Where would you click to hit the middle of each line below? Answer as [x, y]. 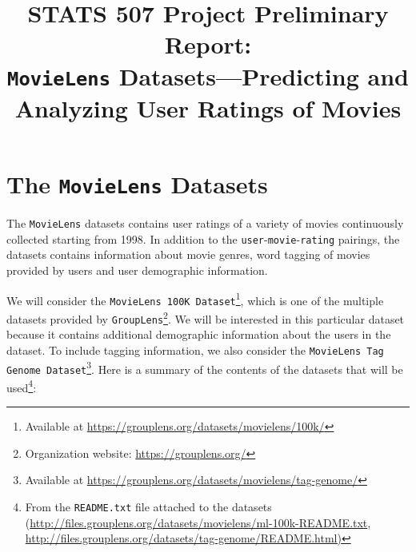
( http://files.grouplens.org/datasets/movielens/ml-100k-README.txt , [198, 522]
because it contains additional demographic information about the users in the [199, 334]
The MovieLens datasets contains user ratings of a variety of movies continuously [205, 223]
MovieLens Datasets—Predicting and [208, 75]
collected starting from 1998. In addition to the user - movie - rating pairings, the [203, 238]
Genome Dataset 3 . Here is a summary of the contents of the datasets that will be [205, 367]
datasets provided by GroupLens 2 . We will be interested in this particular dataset [206, 317]
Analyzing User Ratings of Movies [208, 107]
